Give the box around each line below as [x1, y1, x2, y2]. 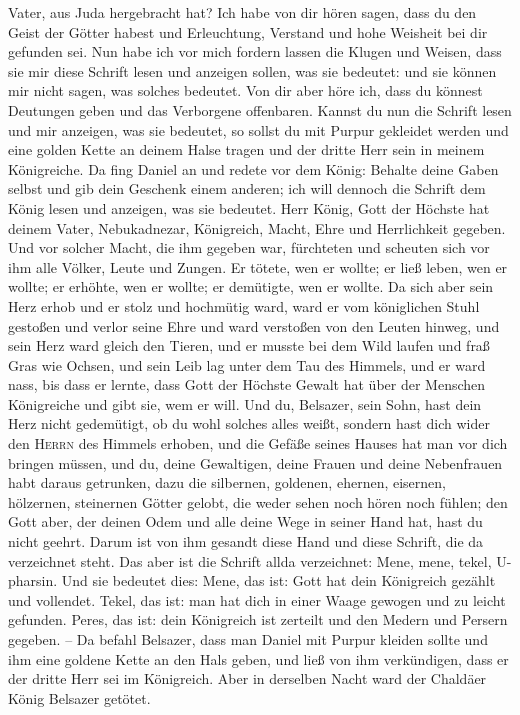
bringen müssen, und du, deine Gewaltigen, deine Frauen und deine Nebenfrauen [8, 452, 503, 473]
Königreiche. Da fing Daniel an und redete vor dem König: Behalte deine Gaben [8, 158, 499, 179]
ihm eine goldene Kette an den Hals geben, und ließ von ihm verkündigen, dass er [8, 648, 509, 669]
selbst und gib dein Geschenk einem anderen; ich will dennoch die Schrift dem [8, 178, 486, 199]
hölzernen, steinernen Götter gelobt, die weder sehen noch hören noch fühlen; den [8, 491, 508, 512]
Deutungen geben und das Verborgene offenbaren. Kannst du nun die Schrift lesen [8, 99, 512, 120]
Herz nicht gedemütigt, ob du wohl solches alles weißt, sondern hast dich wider [8, 413, 490, 434]
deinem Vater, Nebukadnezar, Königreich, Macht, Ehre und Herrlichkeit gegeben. [8, 217, 506, 238]
